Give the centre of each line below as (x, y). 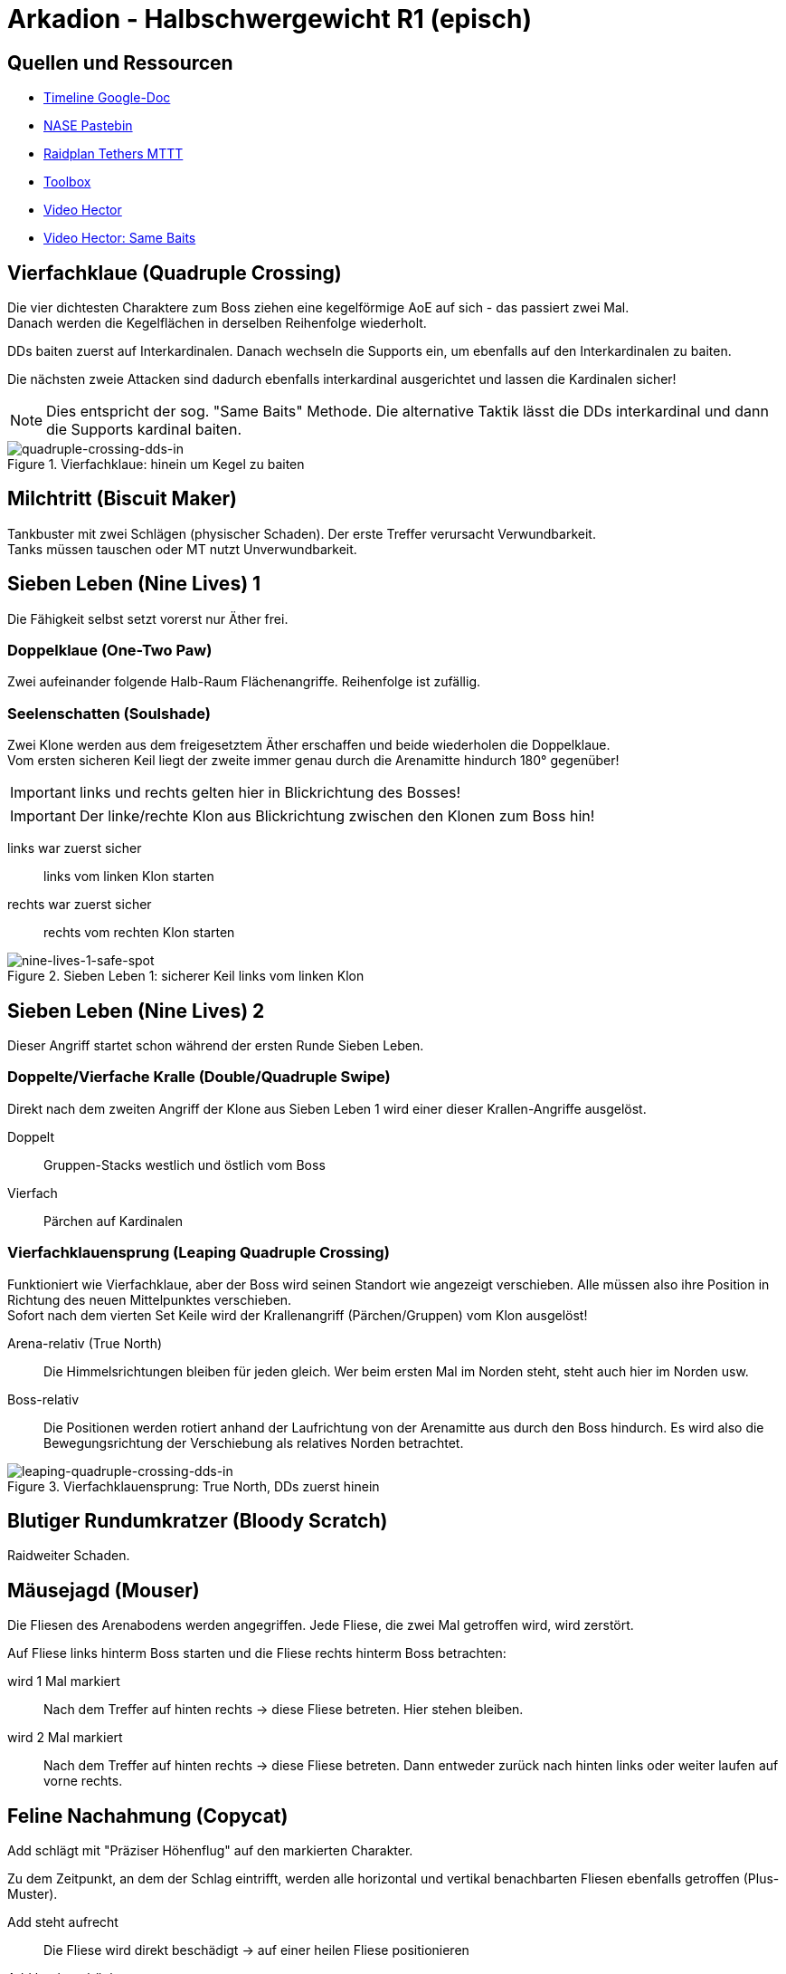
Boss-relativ (43, 1399)
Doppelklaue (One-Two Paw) (110, 651)
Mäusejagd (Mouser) (104, 1590)
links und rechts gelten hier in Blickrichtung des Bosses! (270, 793)
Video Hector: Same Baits (120, 238)
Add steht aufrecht (63, 1922)
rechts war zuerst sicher (80, 905)
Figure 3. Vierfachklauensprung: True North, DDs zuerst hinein (194, 1486)
